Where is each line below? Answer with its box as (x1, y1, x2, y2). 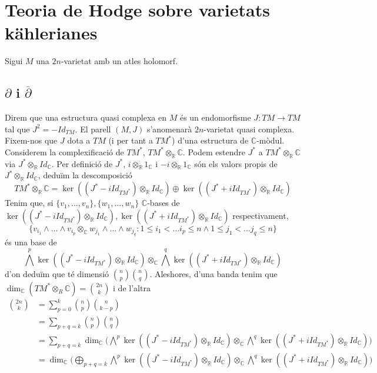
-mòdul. (256, 134, 285, 146)
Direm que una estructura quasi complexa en (5, 111, 167, 124)
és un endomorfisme (179, 111, 251, 124)
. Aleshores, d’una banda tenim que (149, 267, 278, 279)
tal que (5, 122, 30, 135)
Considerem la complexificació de (5, 145, 124, 158)
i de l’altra (113, 281, 151, 294)
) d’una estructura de (172, 134, 249, 146)
